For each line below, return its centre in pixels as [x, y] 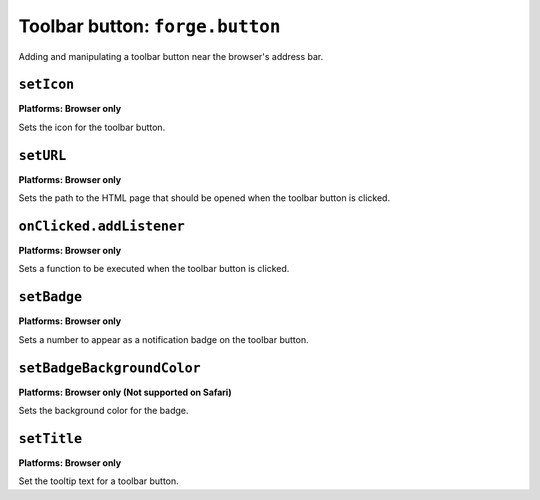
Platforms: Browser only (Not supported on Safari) [125, 392]
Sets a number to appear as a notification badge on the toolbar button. [163, 339]
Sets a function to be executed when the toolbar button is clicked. [154, 269]
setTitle [50, 438]
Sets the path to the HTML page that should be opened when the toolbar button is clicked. [204, 198]
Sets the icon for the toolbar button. [92, 127]
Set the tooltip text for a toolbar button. [98, 481]
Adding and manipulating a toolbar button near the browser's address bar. [171, 56]
